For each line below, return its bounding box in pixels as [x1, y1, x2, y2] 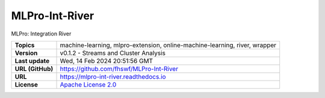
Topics [14, 41, 35, 49]
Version [14, 49, 38, 57]
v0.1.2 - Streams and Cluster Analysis [60, 49, 166, 57]
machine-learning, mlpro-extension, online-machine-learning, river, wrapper [60, 41, 277, 49]
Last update [14, 57, 50, 65]
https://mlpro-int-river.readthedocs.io [60, 72, 166, 81]
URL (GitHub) [14, 64, 54, 73]
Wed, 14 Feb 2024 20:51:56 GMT [60, 57, 153, 65]
